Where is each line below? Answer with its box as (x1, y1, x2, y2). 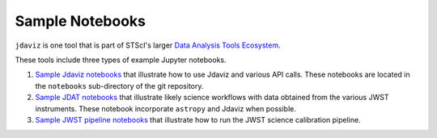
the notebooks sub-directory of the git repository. (35, 81, 204, 90)
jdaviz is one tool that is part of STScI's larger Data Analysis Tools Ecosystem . (15, 40, 281, 50)
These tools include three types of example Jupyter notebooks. (15, 55, 227, 65)
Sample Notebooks (15, 12, 146, 30)
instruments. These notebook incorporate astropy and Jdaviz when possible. (35, 103, 297, 113)
